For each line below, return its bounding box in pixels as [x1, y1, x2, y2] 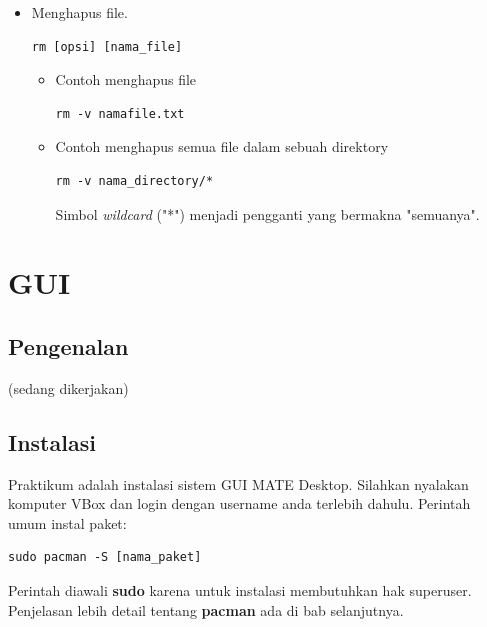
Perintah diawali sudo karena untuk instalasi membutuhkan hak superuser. [8, 579, 472, 600]
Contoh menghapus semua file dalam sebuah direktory [55, 136, 389, 157]
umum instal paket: [8, 512, 127, 533]
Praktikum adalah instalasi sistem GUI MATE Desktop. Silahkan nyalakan [8, 473, 469, 494]
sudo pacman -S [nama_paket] [8, 550, 202, 565]
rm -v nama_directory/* [55, 173, 214, 188]
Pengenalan [8, 330, 129, 361]
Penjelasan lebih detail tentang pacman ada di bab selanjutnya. [8, 599, 404, 620]
